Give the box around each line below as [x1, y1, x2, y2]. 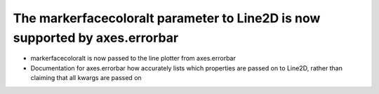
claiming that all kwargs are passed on [30, 74, 142, 82]
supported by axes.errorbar [13, 30, 179, 45]
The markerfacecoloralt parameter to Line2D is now [13, 10, 321, 26]
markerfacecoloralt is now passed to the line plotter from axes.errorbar [30, 54, 237, 63]
